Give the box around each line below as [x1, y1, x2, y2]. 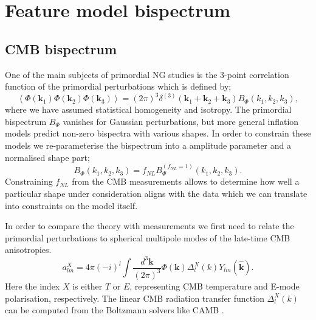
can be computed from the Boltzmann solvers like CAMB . [5, 304, 224, 316]
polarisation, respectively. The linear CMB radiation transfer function [5, 291, 264, 304]
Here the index [5, 279, 60, 292]
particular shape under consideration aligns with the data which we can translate [5, 187, 307, 200]
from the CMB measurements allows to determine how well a [72, 175, 300, 188]
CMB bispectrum [5, 39, 117, 58]
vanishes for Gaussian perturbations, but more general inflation [63, 115, 299, 127]
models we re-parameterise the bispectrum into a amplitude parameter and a [5, 139, 291, 152]
